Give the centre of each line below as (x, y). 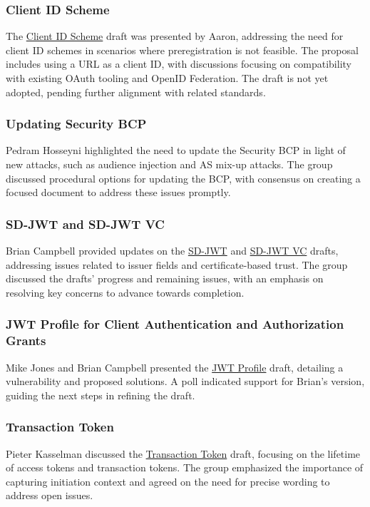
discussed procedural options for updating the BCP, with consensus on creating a (183, 178)
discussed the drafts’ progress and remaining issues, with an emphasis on (165, 278)
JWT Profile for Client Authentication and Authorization (175, 324)
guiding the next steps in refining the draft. (101, 395)
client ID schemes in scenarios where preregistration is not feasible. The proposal (182, 50)
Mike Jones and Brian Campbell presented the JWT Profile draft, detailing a (175, 367)
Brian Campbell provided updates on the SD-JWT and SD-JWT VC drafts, (172, 250)
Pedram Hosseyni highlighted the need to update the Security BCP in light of (176, 150)
